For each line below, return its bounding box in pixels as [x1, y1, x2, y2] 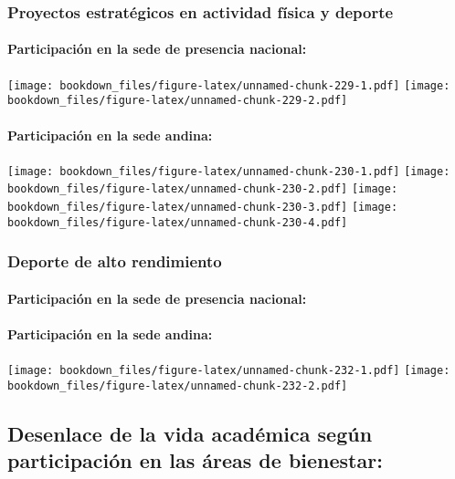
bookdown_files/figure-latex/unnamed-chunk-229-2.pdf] [7, 94, 348, 108]
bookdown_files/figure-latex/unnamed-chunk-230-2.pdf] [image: [7, 182, 398, 196]
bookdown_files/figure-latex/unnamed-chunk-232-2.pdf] [7, 379, 348, 392]
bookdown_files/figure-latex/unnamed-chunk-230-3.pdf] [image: [7, 201, 398, 214]
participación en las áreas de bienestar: [7, 446, 383, 474]
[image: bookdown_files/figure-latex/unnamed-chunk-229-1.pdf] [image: [7, 78, 450, 92]
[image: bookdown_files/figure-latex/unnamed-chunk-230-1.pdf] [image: [7, 164, 450, 178]
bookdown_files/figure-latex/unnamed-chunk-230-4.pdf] [7, 215, 348, 229]
